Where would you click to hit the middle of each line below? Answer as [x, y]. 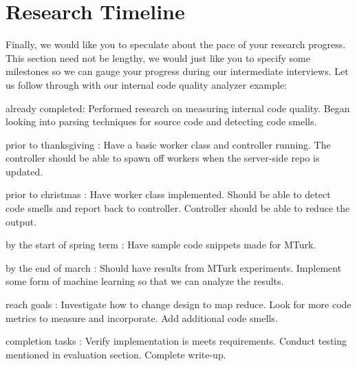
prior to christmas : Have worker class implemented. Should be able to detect [168, 194]
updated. [24, 171]
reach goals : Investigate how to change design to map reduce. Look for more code [178, 304]
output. [21, 221]
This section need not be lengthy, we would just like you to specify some [158, 57]
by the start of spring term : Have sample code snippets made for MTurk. [161, 245]
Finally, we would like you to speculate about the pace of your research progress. [176, 44]
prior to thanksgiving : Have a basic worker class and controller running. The [168, 144]
